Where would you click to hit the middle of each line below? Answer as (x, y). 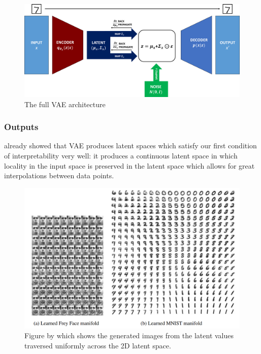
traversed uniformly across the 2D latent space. (98, 345)
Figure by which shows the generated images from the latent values (129, 335)
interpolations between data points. (59, 175)
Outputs (21, 127)
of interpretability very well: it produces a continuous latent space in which (121, 156)
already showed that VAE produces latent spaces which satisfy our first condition (130, 146)
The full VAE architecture (65, 104)
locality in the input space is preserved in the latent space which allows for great (129, 165)
